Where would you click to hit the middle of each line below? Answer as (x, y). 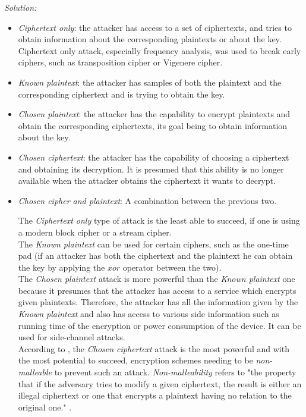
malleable (35, 372)
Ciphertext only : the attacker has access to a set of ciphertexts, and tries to (155, 27)
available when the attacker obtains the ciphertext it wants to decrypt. (147, 181)
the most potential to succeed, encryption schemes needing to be (135, 360)
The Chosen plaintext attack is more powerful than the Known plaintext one (157, 279)
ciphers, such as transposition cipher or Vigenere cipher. (120, 62)
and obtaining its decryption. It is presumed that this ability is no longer (151, 169)
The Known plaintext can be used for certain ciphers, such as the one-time (153, 244)
